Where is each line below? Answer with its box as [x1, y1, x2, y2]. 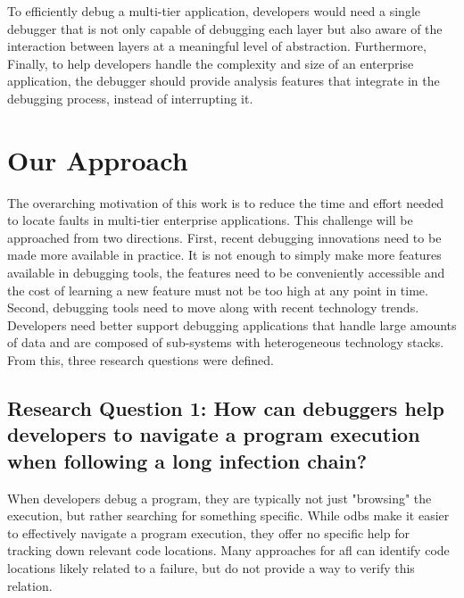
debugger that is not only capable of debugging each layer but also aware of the [7, 19, 443, 37]
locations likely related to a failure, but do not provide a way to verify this [7, 558, 415, 577]
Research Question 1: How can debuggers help [7, 395, 445, 422]
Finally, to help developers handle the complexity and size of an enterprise [7, 54, 414, 72]
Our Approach [7, 141, 188, 178]
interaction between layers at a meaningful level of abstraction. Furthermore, [7, 37, 427, 55]
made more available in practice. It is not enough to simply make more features [7, 245, 442, 264]
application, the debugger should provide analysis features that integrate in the [7, 71, 440, 90]
